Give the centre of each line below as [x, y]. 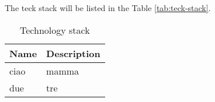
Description [73, 53]
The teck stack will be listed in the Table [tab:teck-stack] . [108, 8]
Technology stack [55, 30]
